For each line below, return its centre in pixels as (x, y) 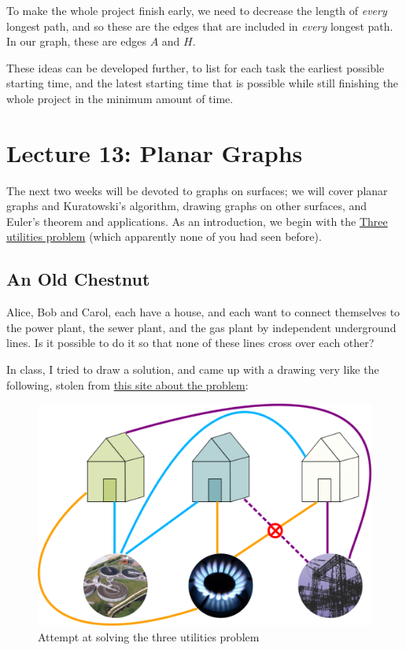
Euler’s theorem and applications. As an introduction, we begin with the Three (197, 221)
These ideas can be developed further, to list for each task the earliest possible (196, 67)
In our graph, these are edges (76, 41)
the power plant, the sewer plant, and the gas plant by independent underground (201, 327)
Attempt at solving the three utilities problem (149, 636)
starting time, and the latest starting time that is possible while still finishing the (203, 83)
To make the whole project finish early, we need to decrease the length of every (197, 10)
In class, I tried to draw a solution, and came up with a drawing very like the (193, 369)
